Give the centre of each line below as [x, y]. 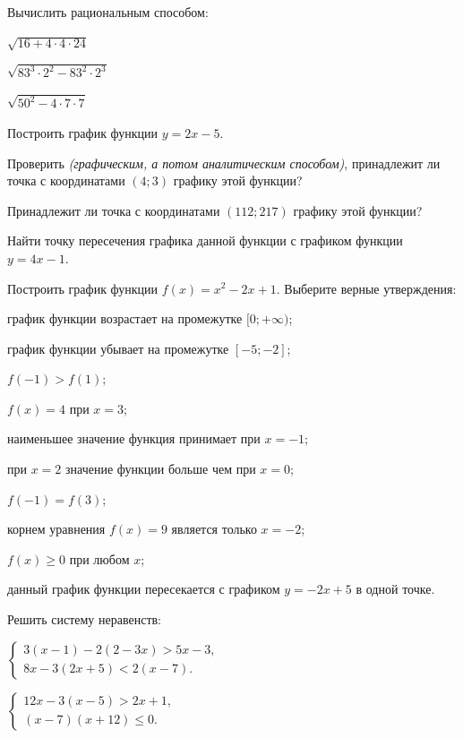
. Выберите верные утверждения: [366, 288]
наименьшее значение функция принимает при [134, 438]
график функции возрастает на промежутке [125, 318]
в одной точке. [395, 589]
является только [214, 529]
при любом [99, 558]
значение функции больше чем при [160, 469]
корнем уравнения [56, 529]
